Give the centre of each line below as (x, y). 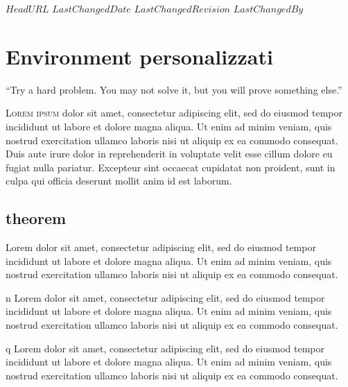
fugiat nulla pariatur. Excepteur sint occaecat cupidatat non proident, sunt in (171, 167)
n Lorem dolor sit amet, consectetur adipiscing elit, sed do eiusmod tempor (165, 297)
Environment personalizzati (139, 56)
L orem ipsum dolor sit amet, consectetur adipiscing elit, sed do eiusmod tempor (174, 113)
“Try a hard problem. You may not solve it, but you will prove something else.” (174, 89)
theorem (36, 218)
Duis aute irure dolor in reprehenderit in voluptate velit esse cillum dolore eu (169, 154)
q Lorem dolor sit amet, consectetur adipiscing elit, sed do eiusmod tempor (165, 348)
